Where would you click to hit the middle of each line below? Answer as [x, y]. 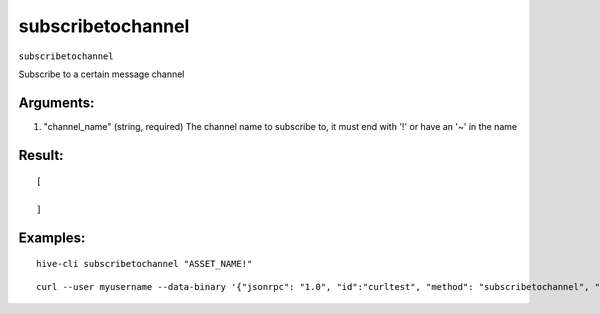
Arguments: [56, 102]
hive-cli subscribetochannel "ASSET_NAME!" [144, 264]
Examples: [52, 237]
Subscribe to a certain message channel [101, 74]
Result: [41, 155]
